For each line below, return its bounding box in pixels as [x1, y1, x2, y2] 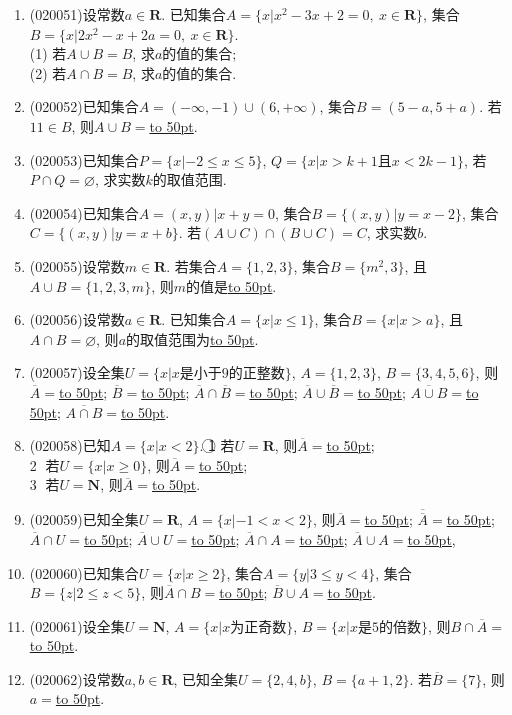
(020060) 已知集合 [29, 562, 139, 583]
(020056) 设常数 [29, 309, 125, 330]
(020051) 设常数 [29, 4, 125, 24]
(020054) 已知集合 [29, 202, 139, 223]
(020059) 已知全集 [29, 509, 139, 530]
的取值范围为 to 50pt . [126, 328, 259, 349]
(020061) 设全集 [29, 615, 125, 636]
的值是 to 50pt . [186, 275, 277, 296]
